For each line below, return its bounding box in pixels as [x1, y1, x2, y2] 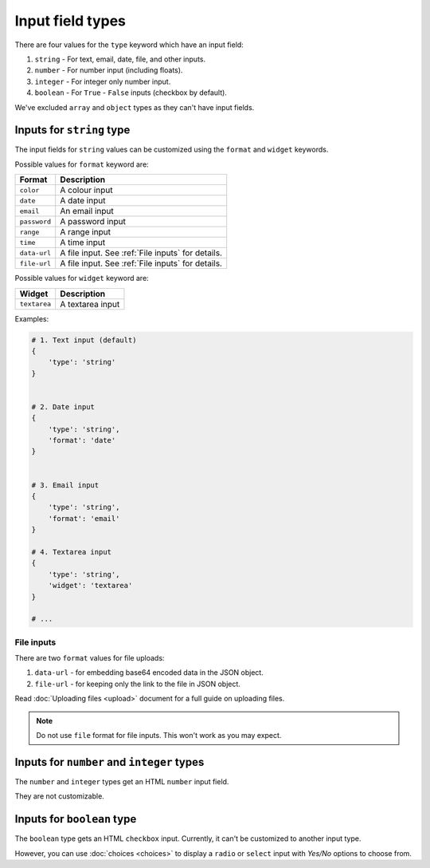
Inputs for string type [14, 124, 131, 137]
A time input [60, 237, 106, 248]
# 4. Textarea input [31, 547, 111, 556]
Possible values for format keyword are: [14, 160, 149, 169]
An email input [60, 206, 115, 217]
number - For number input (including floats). [34, 65, 183, 75]
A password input [60, 216, 127, 227]
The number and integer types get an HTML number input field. [14, 776, 229, 786]
